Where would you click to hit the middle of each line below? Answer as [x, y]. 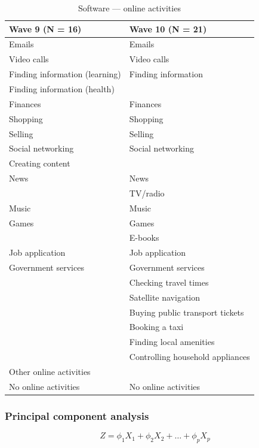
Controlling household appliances [189, 357]
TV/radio [147, 193]
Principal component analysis [77, 415]
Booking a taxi [156, 327]
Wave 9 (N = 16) [45, 28]
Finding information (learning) [65, 74]
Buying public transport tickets [186, 312]
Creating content [40, 163]
